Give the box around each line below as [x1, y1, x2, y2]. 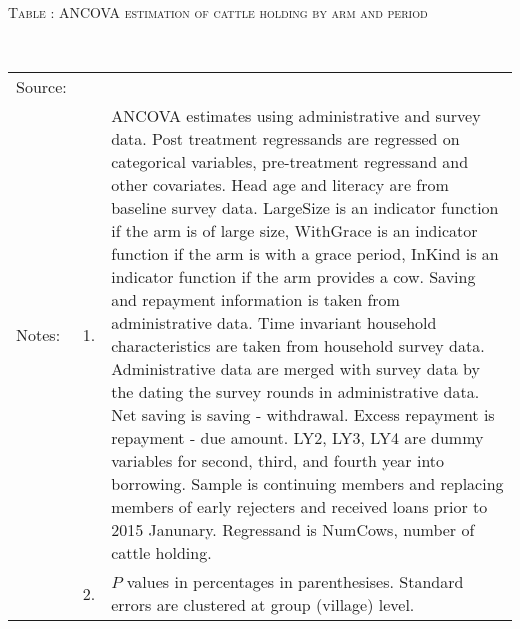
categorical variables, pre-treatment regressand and [111, 150, 469, 174]
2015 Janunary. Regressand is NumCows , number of [111, 518, 475, 542]
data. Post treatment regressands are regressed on [111, 127, 460, 151]
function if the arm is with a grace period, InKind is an [111, 242, 499, 266]
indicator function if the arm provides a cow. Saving [111, 265, 476, 289]
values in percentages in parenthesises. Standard [126, 570, 464, 594]
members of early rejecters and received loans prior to [111, 495, 488, 519]
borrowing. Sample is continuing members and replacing [111, 472, 504, 496]
